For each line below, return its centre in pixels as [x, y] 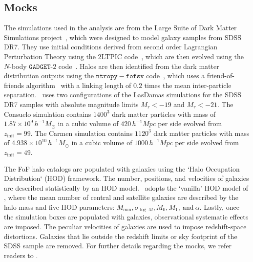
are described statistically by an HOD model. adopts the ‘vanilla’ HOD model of [126, 187]
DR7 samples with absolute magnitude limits [71, 104]
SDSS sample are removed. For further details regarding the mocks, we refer [118, 246]
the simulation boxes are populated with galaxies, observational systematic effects [126, 217]
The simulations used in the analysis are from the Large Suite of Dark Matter [120, 28]
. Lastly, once [219, 207]
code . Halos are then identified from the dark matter [139, 66]
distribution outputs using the [49, 76]
